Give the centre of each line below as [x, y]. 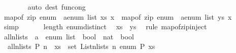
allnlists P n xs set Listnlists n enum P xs [81, 46]
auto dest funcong [57, 7]
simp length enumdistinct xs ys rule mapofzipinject [105, 26]
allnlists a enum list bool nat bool [69, 36]
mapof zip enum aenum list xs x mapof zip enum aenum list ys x [118, 16]
